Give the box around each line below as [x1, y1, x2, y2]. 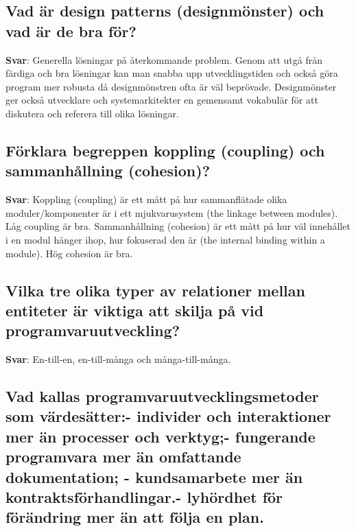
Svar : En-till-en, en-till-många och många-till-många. [5, 352, 231, 366]
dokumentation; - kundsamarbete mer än [5, 466, 303, 487]
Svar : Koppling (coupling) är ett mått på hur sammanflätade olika [5, 192, 287, 206]
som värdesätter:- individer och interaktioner [5, 405, 331, 427]
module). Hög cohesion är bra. [5, 246, 133, 260]
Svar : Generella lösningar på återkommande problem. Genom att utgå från [5, 52, 323, 67]
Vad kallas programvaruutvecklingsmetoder [5, 386, 319, 407]
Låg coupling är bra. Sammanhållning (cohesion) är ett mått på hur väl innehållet [5, 219, 351, 233]
